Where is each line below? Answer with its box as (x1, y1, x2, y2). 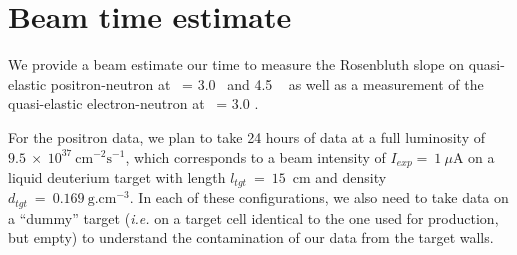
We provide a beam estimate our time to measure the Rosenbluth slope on (8, 54, 464, 75)
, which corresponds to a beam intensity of (125, 146, 386, 167)
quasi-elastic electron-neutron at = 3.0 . (8, 93, 259, 114)
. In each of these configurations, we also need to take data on (129, 187, 509, 208)
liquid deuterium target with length (8, 166, 226, 187)
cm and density (292, 166, 387, 187)
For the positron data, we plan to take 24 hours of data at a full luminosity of (8, 126, 485, 147)
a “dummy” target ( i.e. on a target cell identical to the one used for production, (8, 207, 499, 228)
